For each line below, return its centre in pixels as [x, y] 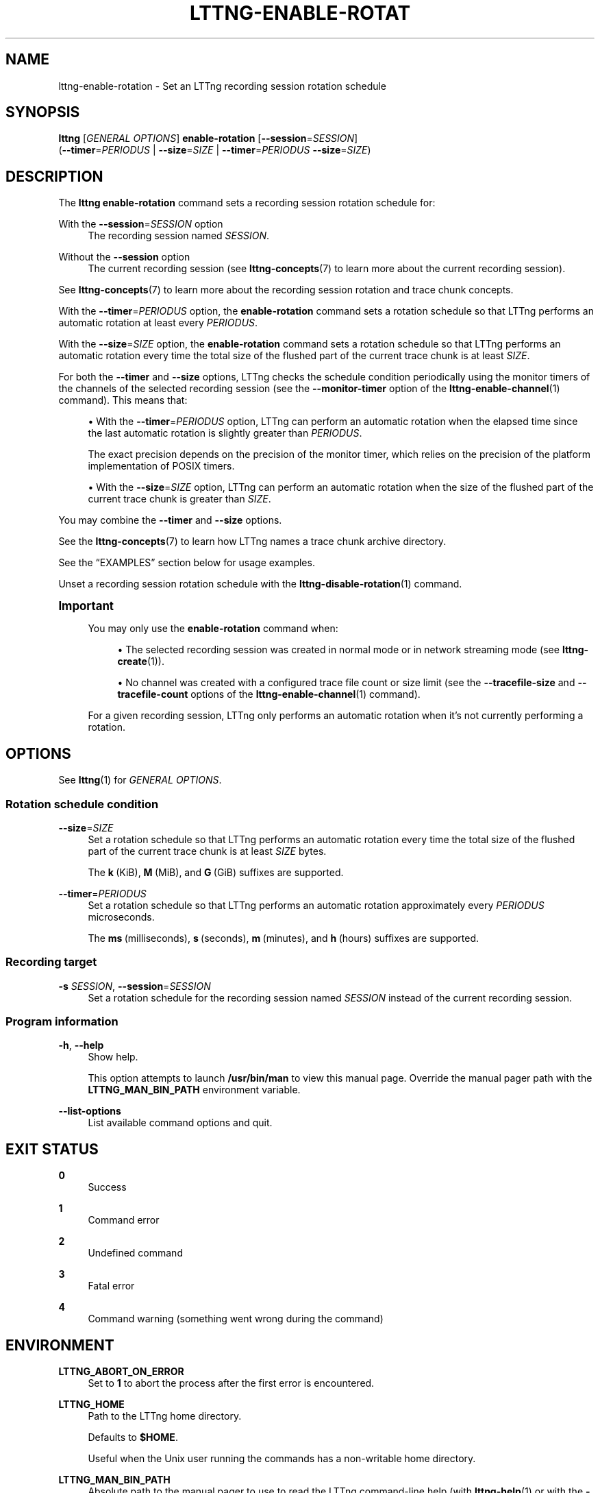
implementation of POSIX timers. [161, 466]
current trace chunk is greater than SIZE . [179, 499]
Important [86, 606]
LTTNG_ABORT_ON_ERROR [121, 1372]
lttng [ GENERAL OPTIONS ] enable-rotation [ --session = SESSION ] [208, 138]
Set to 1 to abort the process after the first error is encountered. [231, 1383]
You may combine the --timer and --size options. [170, 520]
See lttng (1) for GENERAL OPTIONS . [140, 780]
